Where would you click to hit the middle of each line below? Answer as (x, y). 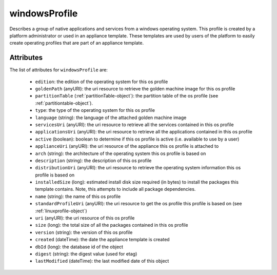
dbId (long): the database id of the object (79, 247)
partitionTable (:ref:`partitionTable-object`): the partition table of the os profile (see (127, 96)
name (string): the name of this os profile (78, 196)
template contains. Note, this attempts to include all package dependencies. (115, 189)
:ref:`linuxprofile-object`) (61, 211)
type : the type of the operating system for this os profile (95, 110)
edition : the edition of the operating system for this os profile (102, 82)
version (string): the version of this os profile (84, 232)
